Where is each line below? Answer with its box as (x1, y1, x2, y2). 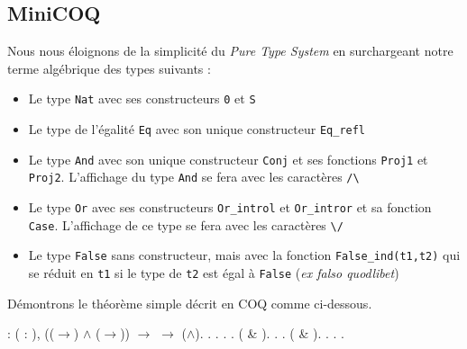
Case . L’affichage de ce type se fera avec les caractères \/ (28, 215, 343, 234)
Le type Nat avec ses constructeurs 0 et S (28, 89, 256, 108)
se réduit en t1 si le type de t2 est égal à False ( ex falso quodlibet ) (28, 263, 399, 282)
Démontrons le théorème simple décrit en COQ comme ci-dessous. (7, 293, 372, 312)
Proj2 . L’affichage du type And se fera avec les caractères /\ (28, 167, 360, 186)
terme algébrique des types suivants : (7, 58, 211, 77)
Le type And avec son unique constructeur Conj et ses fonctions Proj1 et (28, 149, 428, 168)
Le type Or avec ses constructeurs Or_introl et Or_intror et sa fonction (28, 198, 432, 217)
